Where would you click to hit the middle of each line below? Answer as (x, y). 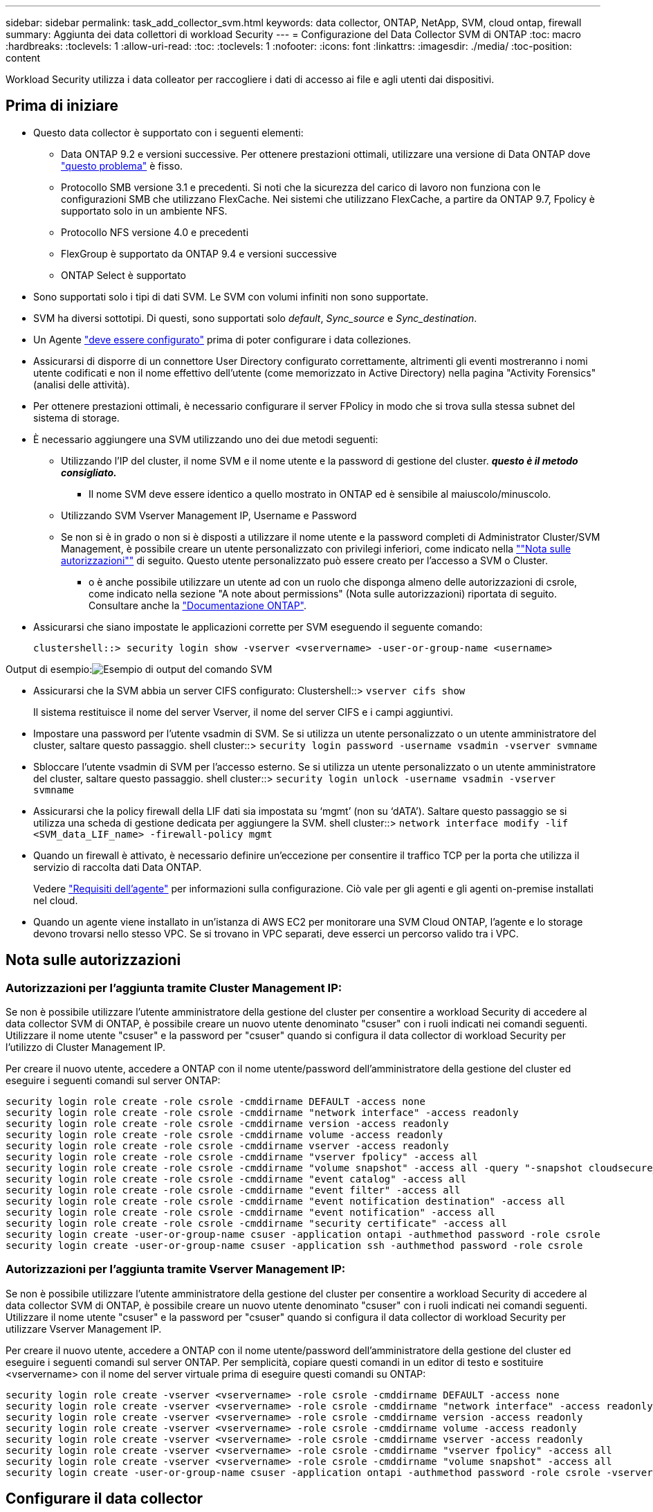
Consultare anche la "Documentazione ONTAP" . (198, 605)
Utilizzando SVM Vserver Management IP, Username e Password (209, 515)
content (23, 58)
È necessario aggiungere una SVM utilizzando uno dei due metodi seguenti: (206, 439)
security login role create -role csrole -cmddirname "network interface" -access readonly (262, 1113)
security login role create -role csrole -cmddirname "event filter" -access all (233, 1190)
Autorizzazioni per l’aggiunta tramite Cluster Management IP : (174, 988)
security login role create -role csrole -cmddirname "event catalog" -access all (236, 1179)
